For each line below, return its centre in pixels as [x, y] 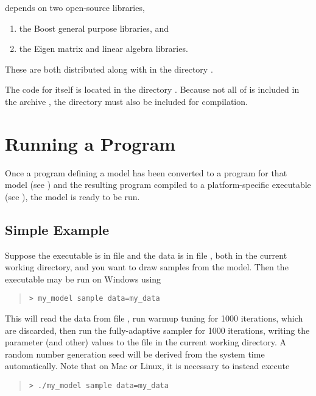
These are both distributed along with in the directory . [109, 69]
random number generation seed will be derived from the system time [135, 354]
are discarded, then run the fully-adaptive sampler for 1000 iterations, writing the [157, 330]
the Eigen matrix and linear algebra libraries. [104, 49]
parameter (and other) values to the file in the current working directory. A [146, 342]
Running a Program [90, 143]
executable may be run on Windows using [83, 279]
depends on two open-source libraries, [75, 7]
